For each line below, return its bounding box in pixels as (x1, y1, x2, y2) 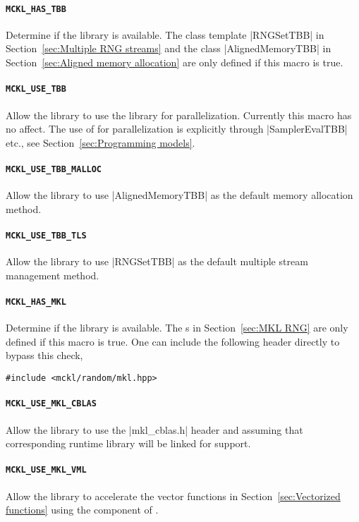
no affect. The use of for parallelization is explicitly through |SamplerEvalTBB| (6, 121, 348, 136)
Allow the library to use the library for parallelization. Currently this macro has (6, 107, 352, 122)
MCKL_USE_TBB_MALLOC (6, 164, 102, 174)
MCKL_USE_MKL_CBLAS (6, 399, 97, 409)
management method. (6, 267, 99, 282)
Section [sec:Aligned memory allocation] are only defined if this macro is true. (6, 55, 343, 70)
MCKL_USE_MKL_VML (6, 465, 87, 475)
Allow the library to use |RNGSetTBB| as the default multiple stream (6, 254, 308, 269)
